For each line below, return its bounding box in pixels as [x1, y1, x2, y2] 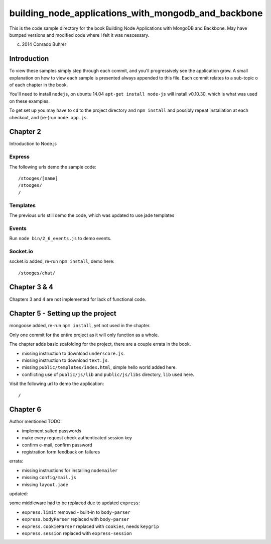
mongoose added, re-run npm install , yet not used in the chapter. [9, 323, 151, 329]
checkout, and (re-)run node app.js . [9, 114, 88, 120]
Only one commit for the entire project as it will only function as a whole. [9, 332, 159, 338]
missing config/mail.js [22, 475, 76, 481]
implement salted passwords [22, 428, 81, 434]
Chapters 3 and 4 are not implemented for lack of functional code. [9, 296, 147, 302]
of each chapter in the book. [9, 82, 68, 88]
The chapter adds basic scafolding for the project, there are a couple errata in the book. [9, 341, 191, 347]
